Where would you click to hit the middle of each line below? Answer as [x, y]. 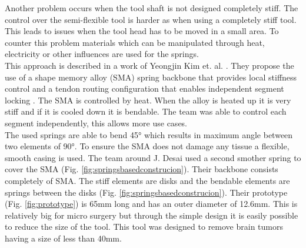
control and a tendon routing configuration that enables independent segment [144, 88]
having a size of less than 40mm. [63, 238]
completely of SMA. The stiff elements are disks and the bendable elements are [147, 180]
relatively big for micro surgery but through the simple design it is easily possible [152, 215]
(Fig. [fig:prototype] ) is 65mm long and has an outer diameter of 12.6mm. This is [151, 204]
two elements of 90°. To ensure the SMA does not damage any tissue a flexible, [147, 146]
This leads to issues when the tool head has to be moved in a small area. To [142, 31]
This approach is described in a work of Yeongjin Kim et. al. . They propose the [149, 65]
